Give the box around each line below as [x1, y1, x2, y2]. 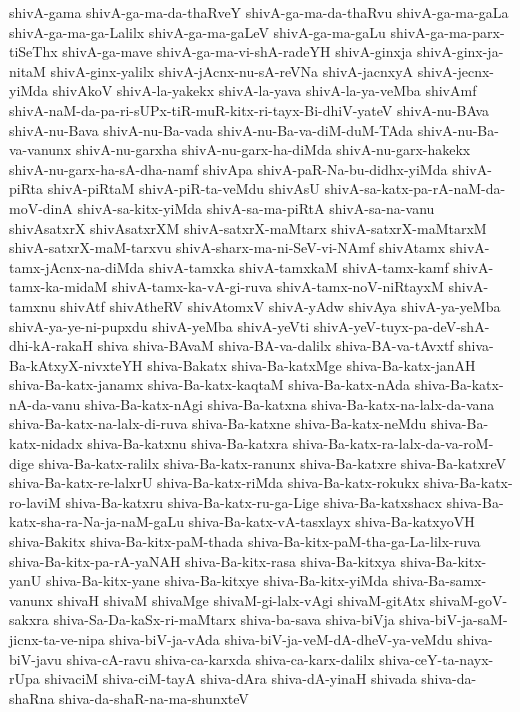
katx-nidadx [9, 433, 83, 454]
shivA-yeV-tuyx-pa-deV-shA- [313, 315, 490, 336]
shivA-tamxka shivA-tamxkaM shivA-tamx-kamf [149, 256, 449, 277]
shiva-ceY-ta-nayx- [379, 648, 494, 669]
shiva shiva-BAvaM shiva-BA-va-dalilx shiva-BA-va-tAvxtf [97, 335, 454, 356]
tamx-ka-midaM [9, 276, 108, 297]
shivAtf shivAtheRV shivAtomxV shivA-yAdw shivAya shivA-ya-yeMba [60, 295, 501, 316]
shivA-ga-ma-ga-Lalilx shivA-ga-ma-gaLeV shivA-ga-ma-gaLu [9, 21, 386, 42]
